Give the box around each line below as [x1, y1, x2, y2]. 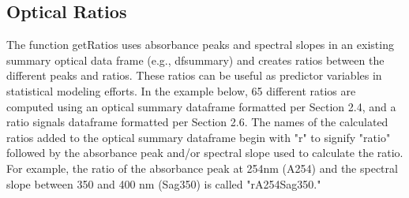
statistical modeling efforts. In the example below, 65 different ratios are [6, 82, 356, 99]
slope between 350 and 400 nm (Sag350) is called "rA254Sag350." [6, 175, 321, 192]
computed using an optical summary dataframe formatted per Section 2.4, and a [6, 98, 396, 114]
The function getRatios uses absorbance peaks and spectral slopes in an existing [6, 36, 394, 53]
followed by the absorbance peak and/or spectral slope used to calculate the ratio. [6, 144, 403, 161]
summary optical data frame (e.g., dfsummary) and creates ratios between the [6, 51, 385, 68]
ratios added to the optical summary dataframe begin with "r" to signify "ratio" [6, 129, 391, 145]
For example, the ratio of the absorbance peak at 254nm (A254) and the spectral [6, 159, 398, 176]
